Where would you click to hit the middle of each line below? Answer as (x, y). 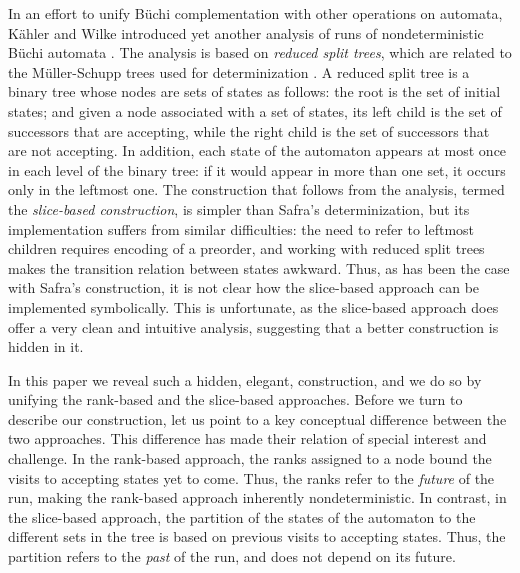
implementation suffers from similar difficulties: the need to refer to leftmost (241, 228)
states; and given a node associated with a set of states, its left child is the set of (255, 110)
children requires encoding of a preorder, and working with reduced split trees (246, 248)
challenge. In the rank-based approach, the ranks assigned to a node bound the (250, 458)
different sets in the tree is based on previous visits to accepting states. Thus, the (257, 536)
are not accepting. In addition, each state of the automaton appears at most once (257, 150)
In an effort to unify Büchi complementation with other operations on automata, (255, 13)
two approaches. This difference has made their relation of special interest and (247, 438)
